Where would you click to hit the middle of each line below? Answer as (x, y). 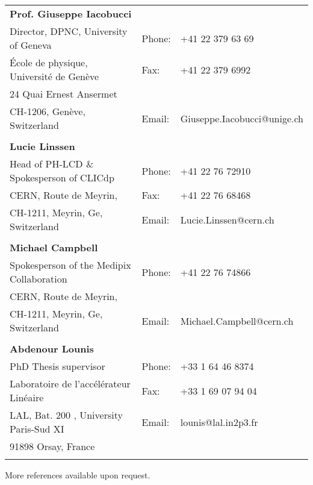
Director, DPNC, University (69, 31)
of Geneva (31, 45)
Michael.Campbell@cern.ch (237, 321)
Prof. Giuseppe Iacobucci (71, 14)
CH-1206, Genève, (48, 111)
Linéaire (27, 397)
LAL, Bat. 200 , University (66, 415)
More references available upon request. (78, 475)
